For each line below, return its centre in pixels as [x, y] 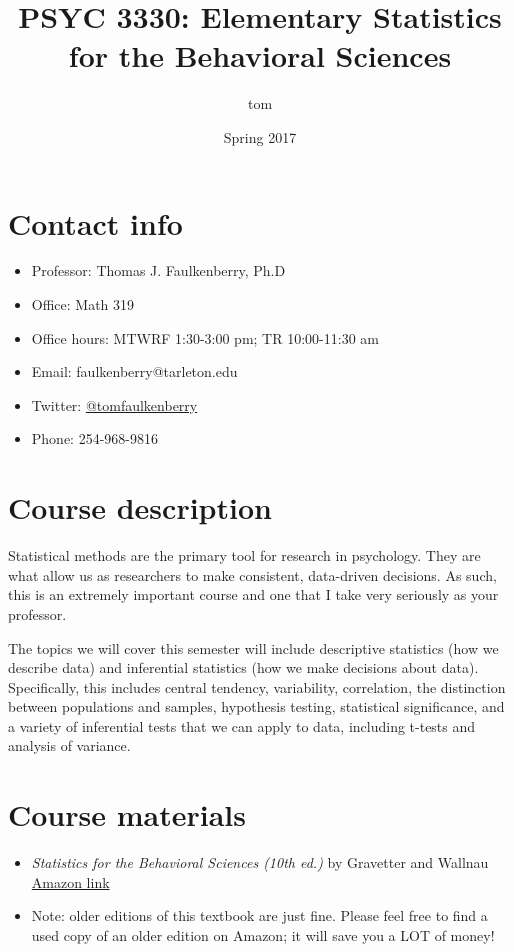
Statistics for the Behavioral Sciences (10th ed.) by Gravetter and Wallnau [260, 862]
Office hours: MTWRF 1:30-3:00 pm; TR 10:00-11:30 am [205, 337]
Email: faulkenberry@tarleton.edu [134, 371]
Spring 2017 [260, 136]
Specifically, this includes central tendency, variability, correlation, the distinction [257, 686]
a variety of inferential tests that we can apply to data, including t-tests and [242, 725]
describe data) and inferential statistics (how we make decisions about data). [243, 667]
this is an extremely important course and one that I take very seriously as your [253, 594]
